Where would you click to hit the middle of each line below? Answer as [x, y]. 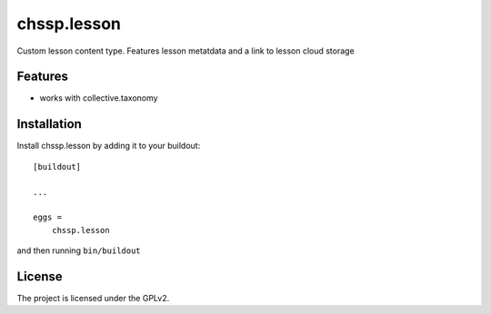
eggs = [48, 217]
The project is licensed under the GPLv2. [93, 298]
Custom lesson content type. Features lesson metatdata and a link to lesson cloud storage [185, 51]
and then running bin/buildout [79, 250]
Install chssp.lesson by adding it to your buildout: [109, 146]
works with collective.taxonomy [99, 98]
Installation [49, 124]
